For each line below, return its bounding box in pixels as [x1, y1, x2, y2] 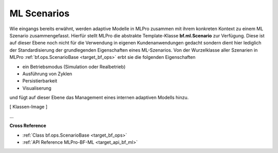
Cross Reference [9, 123, 46, 129]
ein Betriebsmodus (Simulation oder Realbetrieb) [22, 63, 126, 70]
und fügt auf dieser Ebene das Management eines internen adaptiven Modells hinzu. [9, 95, 189, 101]
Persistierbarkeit [22, 78, 58, 84]
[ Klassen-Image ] [9, 104, 48, 110]
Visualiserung [22, 85, 51, 91]
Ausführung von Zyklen [22, 71, 72, 77]
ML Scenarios [9, 8, 69, 19]
